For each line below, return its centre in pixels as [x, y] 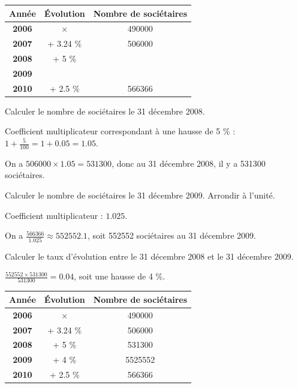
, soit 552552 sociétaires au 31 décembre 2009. [171, 235]
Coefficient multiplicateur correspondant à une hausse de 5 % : [120, 131]
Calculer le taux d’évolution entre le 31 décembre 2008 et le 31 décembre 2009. [149, 256]
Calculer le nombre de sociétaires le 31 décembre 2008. [105, 111]
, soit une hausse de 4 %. [120, 276]
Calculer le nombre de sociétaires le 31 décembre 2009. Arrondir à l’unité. [140, 195]
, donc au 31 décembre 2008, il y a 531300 [189, 163]
